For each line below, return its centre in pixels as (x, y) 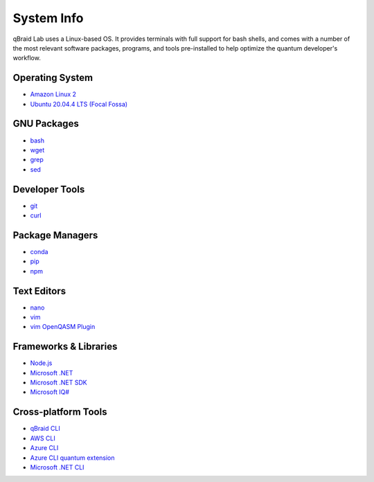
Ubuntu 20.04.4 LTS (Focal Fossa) (79, 104)
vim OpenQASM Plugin (63, 327)
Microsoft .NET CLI (57, 467)
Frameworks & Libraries (65, 347)
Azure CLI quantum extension (72, 458)
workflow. (27, 58)
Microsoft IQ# (50, 392)
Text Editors (39, 291)
